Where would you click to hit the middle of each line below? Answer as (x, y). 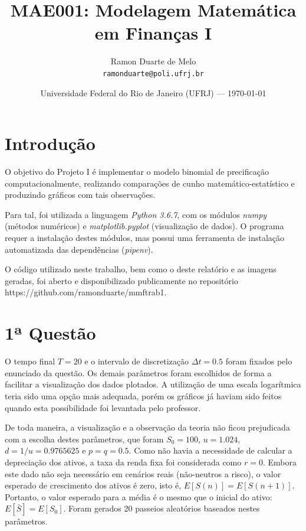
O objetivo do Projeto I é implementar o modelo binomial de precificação (137, 172)
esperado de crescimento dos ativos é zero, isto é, (93, 485)
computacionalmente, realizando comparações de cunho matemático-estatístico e (150, 183)
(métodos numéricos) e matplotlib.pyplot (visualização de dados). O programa (144, 226)
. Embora (279, 462)
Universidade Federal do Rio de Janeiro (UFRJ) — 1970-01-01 (153, 92)
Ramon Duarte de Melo (153, 61)
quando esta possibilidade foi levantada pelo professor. (103, 407)
